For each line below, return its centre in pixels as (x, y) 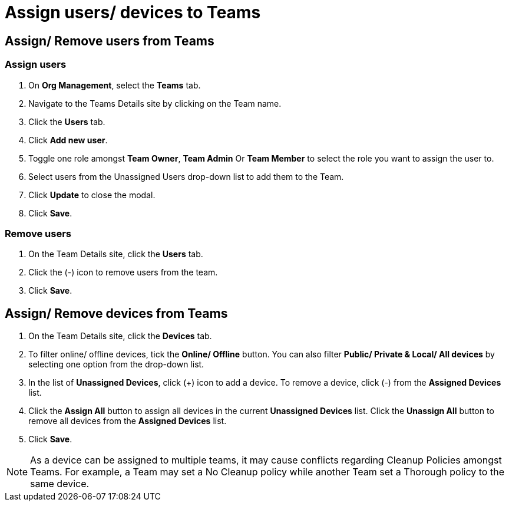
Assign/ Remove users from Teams (110, 41)
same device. (60, 484)
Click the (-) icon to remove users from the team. (123, 272)
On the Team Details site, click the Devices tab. (120, 336)
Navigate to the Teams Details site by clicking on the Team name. (155, 103)
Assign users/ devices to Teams (133, 12)
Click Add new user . (68, 140)
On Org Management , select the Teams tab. (115, 85)
